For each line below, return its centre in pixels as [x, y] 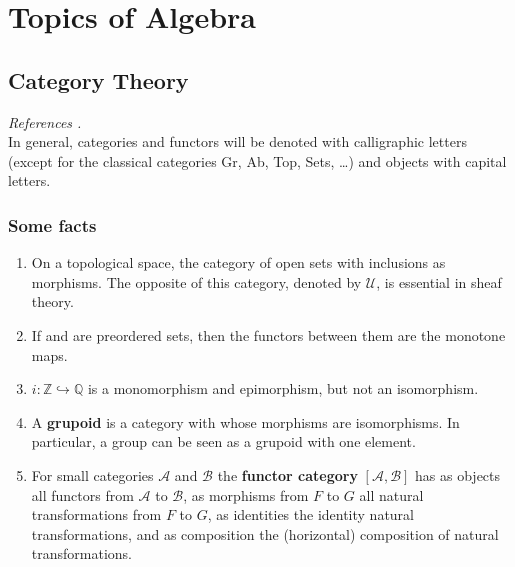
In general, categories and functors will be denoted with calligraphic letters [237, 141]
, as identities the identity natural [311, 514]
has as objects [458, 474]
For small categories [92, 474]
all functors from [82, 494]
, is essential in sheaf [439, 281]
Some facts [52, 224]
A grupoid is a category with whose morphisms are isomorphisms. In [245, 421]
